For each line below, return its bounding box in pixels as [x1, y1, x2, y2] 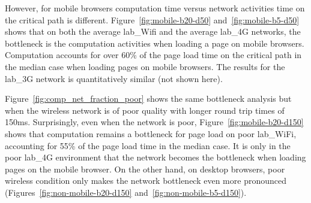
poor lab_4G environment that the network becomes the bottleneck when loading [5, 151, 306, 163]
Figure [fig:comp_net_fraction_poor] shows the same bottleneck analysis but [5, 92, 292, 105]
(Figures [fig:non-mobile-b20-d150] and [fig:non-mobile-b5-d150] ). [5, 186, 247, 198]
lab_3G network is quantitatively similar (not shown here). [5, 72, 223, 84]
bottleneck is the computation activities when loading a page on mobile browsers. [5, 37, 304, 49]
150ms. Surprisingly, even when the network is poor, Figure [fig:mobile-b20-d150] [5, 116, 304, 128]
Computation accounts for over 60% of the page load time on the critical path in [5, 49, 302, 61]
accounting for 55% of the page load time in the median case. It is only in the [5, 139, 291, 152]
